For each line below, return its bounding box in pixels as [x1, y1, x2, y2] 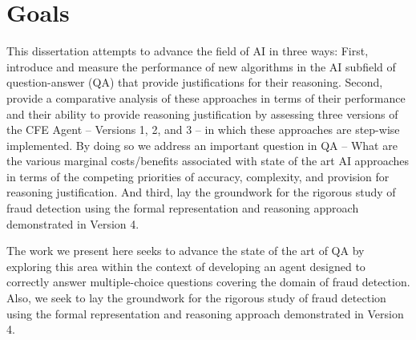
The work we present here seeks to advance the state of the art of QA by [6, 242, 365, 259]
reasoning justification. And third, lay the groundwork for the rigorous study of [6, 184, 396, 200]
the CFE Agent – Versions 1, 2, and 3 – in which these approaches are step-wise [6, 121, 400, 138]
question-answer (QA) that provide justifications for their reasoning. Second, [6, 74, 383, 91]
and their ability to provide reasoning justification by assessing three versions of [6, 105, 398, 122]
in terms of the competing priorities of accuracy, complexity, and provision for [6, 168, 390, 184]
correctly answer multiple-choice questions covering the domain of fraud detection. [6, 273, 410, 290]
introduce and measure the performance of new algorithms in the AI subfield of [6, 58, 396, 75]
